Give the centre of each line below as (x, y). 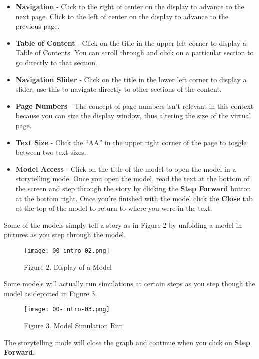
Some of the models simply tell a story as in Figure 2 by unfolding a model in (123, 225)
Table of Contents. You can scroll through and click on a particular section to (134, 53)
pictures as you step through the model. (65, 235)
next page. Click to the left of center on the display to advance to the (122, 16)
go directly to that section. (56, 62)
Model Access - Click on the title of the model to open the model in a (126, 169)
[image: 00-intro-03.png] (67, 310)
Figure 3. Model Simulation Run (74, 325)
